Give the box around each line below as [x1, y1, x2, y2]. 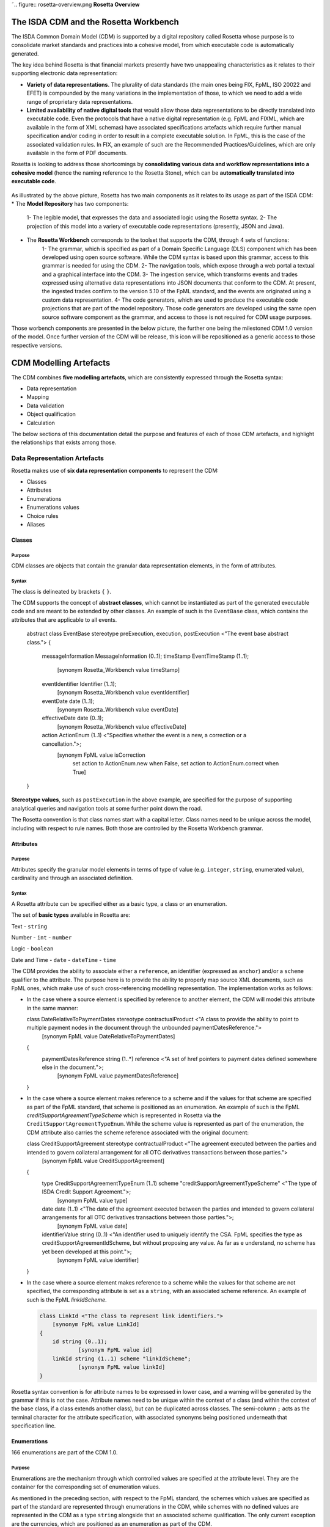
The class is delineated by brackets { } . [11, 588, 112, 595]
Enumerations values [26, 504, 79, 511]
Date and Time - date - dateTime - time [11, 956, 116, 963]
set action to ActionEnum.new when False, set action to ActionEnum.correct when [72, 760, 279, 767]
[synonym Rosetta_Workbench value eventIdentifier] [57, 689, 189, 696]
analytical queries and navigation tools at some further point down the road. [11, 804, 203, 812]
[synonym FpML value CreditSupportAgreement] [42, 1157, 165, 1164]
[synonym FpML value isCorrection [57, 751, 146, 759]
